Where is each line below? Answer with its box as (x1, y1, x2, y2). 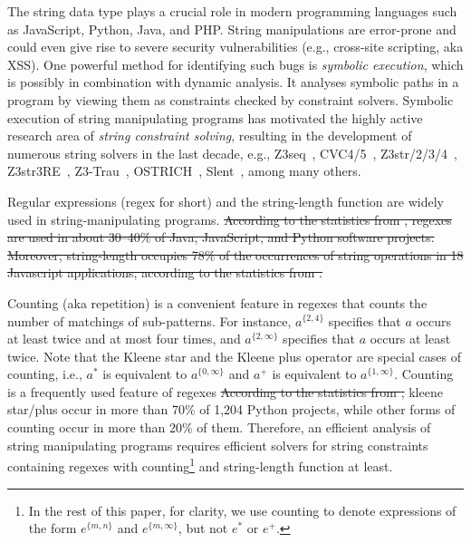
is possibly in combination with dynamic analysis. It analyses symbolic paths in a (7, 73, 459, 92)
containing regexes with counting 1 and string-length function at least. (7, 454, 393, 475)
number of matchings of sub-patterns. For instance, (7, 311, 292, 330)
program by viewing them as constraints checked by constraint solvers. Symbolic (7, 90, 454, 109)
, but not (178, 519, 228, 538)
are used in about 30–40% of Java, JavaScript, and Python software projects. (7, 228, 435, 247)
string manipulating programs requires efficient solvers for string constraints (7, 435, 428, 454)
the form (28, 519, 77, 538)
